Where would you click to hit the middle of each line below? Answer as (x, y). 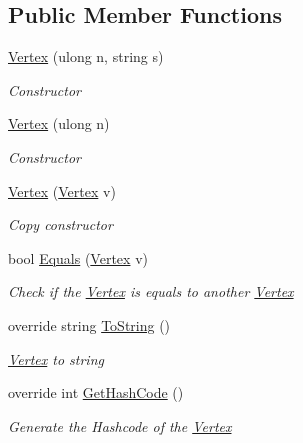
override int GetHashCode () (96, 392)
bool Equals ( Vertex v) (78, 257)
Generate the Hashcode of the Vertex (120, 425)
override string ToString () (89, 324)
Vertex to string (56, 358)
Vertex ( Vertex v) (62, 190)
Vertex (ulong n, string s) (86, 56)
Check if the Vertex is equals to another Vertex (151, 291)
